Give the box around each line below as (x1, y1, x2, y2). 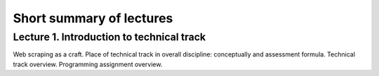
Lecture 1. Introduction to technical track (13, 31, 206, 43)
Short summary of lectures (13, 10, 173, 26)
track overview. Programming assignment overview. (13, 60, 163, 68)
